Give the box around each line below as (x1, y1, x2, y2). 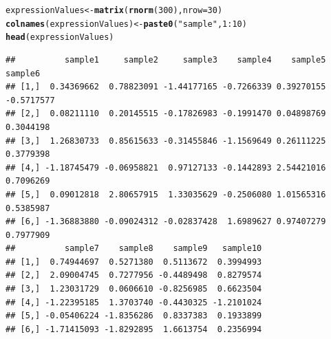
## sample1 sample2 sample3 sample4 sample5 (6, 54, 326, 65)
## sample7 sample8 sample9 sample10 (6, 243, 262, 254)
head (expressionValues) (6, 32, 114, 43)
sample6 (6, 68, 41, 78)
